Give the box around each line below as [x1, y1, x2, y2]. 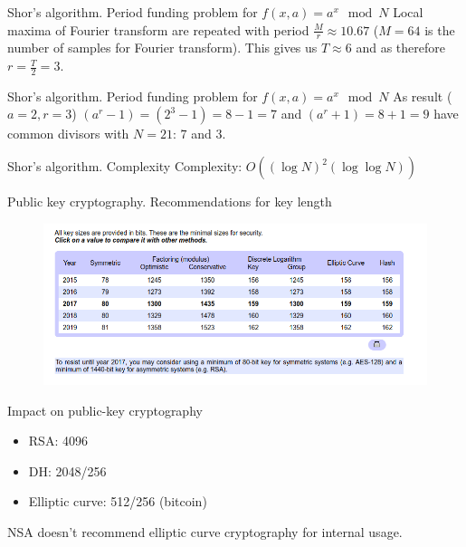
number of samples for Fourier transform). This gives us [7, 38, 318, 57]
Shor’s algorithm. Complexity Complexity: [7, 157, 243, 176]
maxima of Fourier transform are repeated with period [7, 20, 309, 39]
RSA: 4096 [28, 431, 88, 450]
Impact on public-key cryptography [7, 400, 203, 419]
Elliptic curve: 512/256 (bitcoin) [28, 492, 207, 511]
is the [424, 20, 455, 39]
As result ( [393, 86, 452, 105]
